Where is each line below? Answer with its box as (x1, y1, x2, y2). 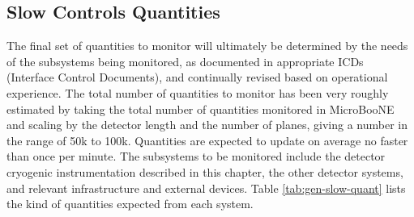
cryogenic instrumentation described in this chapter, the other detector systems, (6, 163, 403, 180)
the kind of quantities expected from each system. (6, 195, 254, 212)
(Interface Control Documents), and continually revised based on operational (6, 69, 388, 86)
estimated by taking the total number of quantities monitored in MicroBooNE (6, 100, 395, 117)
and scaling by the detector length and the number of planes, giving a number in (6, 116, 408, 133)
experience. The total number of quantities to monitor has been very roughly (6, 84, 389, 101)
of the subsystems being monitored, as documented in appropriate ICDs (6, 52, 364, 69)
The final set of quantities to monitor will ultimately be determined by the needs (6, 37, 408, 54)
